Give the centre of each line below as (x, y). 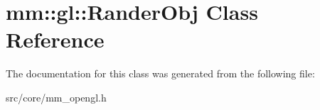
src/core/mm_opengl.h (56, 97)
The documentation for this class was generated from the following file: (160, 73)
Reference (55, 39)
